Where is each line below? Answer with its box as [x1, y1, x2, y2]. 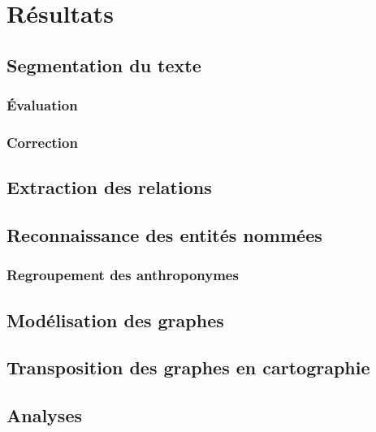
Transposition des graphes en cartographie [6, 355, 370, 380]
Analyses [6, 403, 82, 428]
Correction [6, 132, 78, 152]
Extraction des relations [6, 175, 212, 200]
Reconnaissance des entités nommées [6, 222, 322, 248]
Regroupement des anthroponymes [6, 265, 239, 285]
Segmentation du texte [6, 52, 201, 77]
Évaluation [6, 95, 78, 115]
